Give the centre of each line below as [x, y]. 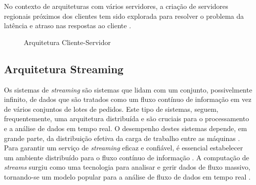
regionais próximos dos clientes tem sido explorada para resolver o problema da [124, 16]
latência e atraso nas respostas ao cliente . [68, 25]
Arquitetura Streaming [64, 69]
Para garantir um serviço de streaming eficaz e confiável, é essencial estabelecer [124, 148]
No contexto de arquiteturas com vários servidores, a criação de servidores [116, 6]
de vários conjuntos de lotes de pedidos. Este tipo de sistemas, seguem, [111, 109]
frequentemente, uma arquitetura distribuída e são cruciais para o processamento [127, 118]
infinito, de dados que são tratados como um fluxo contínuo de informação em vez [128, 99]
